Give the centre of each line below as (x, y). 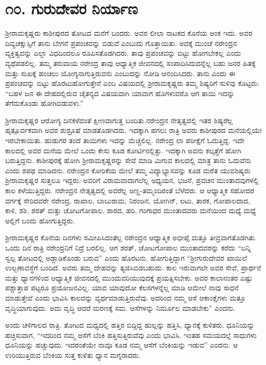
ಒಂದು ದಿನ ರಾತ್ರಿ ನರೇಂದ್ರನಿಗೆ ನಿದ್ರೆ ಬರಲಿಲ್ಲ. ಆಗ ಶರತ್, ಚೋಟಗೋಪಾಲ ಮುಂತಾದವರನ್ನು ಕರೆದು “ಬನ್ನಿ (128, 247)
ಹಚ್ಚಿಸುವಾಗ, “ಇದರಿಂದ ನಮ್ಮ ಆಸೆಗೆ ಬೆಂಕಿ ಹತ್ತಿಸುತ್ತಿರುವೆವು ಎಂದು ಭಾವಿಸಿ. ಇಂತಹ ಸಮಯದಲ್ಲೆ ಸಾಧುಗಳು (131, 335)
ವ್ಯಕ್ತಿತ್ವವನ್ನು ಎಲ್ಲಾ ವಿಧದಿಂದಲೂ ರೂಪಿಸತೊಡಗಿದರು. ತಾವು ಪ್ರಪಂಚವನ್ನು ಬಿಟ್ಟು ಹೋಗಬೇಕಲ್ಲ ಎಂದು (123, 53)
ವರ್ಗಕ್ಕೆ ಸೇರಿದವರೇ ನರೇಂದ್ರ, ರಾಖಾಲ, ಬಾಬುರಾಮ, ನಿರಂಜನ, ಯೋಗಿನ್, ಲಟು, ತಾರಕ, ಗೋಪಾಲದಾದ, (128, 200)
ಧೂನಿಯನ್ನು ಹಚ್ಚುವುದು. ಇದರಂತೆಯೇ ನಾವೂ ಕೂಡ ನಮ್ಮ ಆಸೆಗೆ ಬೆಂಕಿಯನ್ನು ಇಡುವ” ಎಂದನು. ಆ (121, 345)
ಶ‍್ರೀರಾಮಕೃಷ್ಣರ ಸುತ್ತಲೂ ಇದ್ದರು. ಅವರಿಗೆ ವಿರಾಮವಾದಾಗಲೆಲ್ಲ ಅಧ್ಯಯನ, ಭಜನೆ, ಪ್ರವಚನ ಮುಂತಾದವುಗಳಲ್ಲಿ (132, 180)
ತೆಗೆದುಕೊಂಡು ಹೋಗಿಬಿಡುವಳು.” (44, 103)
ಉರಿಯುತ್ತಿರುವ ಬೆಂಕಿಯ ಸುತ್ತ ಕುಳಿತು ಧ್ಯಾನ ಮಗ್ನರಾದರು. (73, 355)
